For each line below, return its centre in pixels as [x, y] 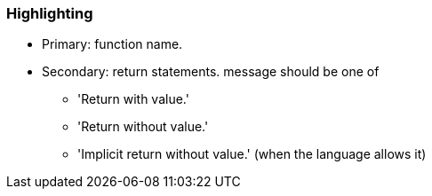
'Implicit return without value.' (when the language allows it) [252, 154]
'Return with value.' [133, 99]
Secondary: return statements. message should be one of [211, 72]
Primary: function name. [112, 44]
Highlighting [50, 13]
